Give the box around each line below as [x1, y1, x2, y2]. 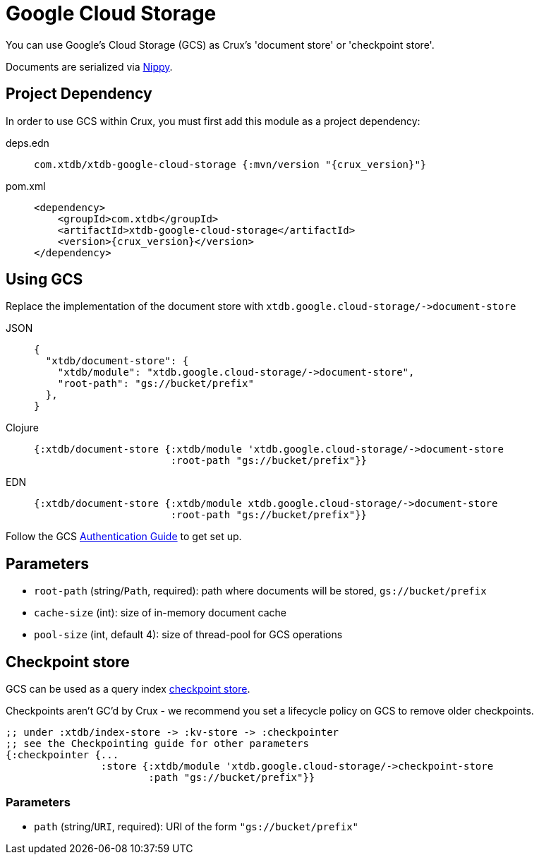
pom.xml [6, 179, 46, 192]
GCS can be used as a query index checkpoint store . [6, 683, 250, 695]
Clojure [6, 422, 39, 434]
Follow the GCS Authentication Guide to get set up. [6, 530, 242, 543]
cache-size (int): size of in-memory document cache [34, 607, 286, 619]
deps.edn [6, 136, 49, 149]
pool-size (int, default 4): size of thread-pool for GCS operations [34, 628, 343, 641]
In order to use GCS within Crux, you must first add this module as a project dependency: [6, 114, 420, 127]
